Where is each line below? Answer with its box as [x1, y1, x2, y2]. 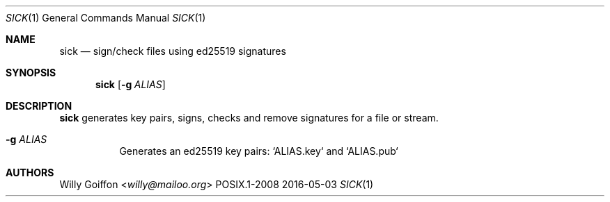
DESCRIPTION [6, 100, 72, 112]
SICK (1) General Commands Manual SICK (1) [6, 12, 206, 24]
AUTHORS [6, 167, 54, 178]
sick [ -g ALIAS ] [95, 78, 166, 90]
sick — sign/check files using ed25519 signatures [59, 45, 286, 57]
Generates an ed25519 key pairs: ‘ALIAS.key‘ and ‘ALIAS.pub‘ [119, 145, 398, 157]
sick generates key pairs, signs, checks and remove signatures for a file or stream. [59, 112, 439, 124]
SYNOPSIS [6, 67, 56, 78]
